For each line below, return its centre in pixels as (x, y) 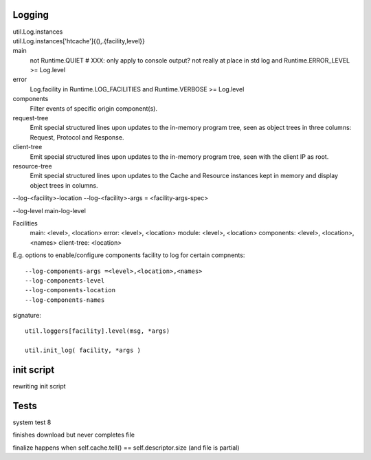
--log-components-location (70, 290)
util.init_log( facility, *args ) (83, 350)
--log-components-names (65, 300)
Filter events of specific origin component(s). (94, 108)
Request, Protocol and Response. (77, 137)
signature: (27, 316)
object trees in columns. (64, 185)
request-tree (31, 118)
